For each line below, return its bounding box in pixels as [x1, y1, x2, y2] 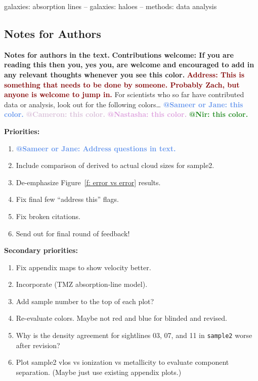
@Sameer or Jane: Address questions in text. [16, 143, 176, 153]
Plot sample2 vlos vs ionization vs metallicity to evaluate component [16, 357, 229, 367]
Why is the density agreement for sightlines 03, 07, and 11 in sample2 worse [16, 330, 252, 341]
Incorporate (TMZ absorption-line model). [16, 279, 148, 289]
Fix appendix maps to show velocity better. [16, 262, 151, 272]
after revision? [16, 340, 60, 350]
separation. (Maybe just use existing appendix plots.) [16, 366, 182, 377]
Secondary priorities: [4, 245, 78, 256]
